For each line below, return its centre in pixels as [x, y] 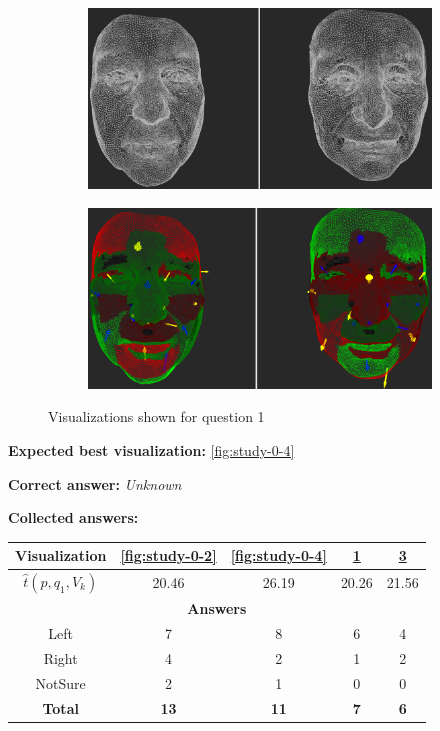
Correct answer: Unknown [95, 483]
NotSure [60, 682]
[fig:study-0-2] [168, 555]
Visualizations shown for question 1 [156, 416]
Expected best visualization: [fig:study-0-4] [151, 449]
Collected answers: [73, 517]
